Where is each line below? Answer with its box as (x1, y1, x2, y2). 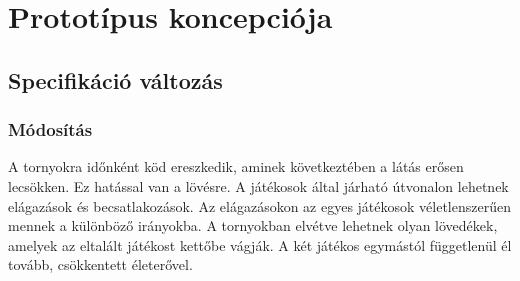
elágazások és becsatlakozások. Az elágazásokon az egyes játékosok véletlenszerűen (8, 195, 511, 216)
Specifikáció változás (8, 64, 223, 95)
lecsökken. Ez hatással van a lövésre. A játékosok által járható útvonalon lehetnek (8, 175, 509, 196)
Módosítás (8, 117, 93, 142)
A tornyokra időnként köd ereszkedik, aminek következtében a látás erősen (8, 156, 464, 177)
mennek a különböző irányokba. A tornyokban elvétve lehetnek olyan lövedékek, (8, 215, 498, 236)
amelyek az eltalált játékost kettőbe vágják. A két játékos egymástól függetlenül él (8, 234, 512, 255)
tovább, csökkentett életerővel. (8, 254, 193, 275)
